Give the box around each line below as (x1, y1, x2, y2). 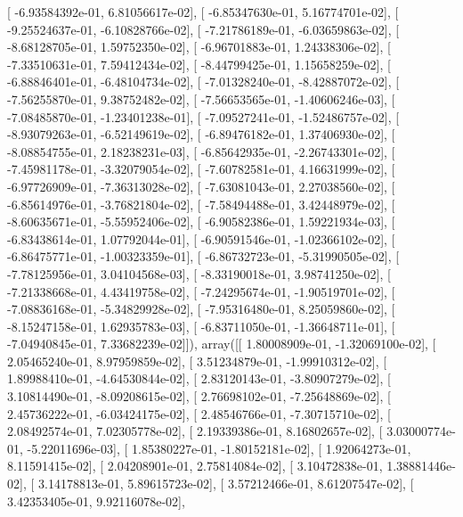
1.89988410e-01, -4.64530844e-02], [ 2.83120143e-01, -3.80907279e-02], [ (7, 369, 391, 388)
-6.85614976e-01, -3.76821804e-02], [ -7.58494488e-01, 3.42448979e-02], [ (7, 194, 395, 213)
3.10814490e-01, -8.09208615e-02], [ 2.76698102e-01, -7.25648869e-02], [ (7, 387, 391, 406)
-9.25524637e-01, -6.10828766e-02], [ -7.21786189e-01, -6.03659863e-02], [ (7, 20, 400, 38)
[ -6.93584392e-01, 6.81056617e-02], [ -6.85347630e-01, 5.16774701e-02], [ (7, 3, 399, 21)
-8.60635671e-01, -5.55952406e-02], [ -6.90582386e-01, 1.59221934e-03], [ (7, 212, 395, 231)
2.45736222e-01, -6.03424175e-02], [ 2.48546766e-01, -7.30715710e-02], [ (7, 404, 391, 423)
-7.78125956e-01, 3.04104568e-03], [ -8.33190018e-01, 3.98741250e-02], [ (7, 264, 391, 283)
